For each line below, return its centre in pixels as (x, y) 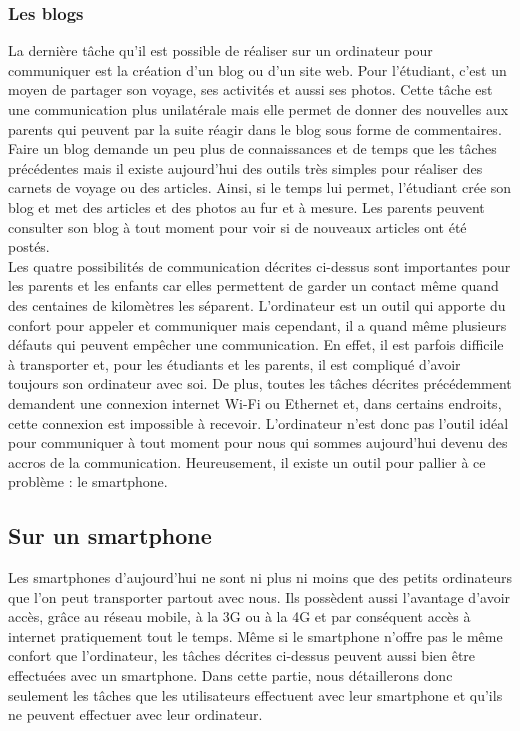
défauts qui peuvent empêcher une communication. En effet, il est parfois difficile (256, 344)
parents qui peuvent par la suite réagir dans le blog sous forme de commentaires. (255, 128)
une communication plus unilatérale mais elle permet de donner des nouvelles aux (258, 109)
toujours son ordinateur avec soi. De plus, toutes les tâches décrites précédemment (260, 383)
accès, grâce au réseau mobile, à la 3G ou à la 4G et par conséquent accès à (239, 616)
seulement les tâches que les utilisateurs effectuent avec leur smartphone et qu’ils (255, 694)
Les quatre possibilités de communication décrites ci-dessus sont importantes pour (259, 265)
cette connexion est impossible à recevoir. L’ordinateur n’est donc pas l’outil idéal (258, 422)
